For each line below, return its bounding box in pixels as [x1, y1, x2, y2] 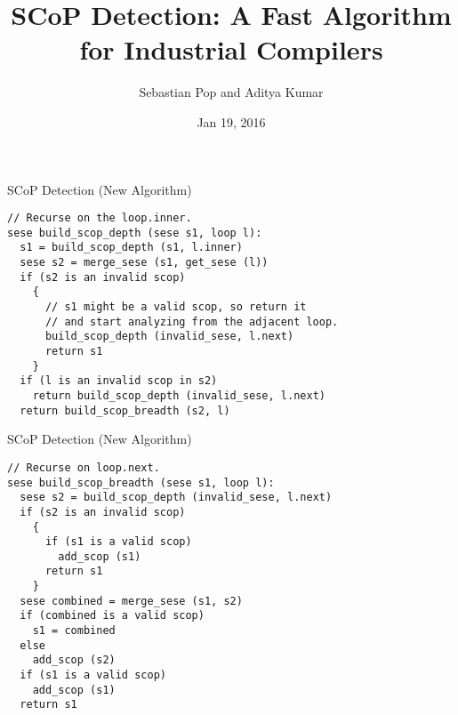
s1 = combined [32, 624, 116, 638]
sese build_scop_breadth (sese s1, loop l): [7, 476, 275, 489]
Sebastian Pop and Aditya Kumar [139, 83, 324, 101]
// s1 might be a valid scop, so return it [44, 301, 307, 314]
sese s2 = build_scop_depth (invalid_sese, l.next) [20, 491, 333, 504]
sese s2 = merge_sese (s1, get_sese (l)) [20, 256, 269, 269]
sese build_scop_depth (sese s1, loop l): [7, 226, 262, 239]
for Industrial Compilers [79, 31, 383, 68]
